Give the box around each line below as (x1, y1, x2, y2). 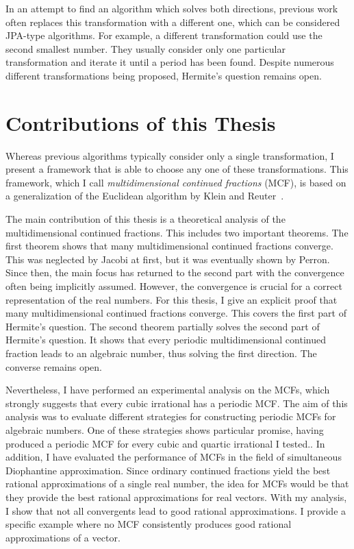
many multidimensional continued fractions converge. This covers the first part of (5, 306, 346, 320)
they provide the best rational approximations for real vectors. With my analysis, (5, 489, 347, 504)
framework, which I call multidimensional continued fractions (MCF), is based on (5, 175, 346, 189)
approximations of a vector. (5, 530, 121, 544)
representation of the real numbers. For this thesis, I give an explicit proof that (5, 292, 338, 306)
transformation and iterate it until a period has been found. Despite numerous (5, 55, 334, 69)
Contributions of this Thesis (5, 108, 276, 136)
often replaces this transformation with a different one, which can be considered (5, 14, 340, 29)
